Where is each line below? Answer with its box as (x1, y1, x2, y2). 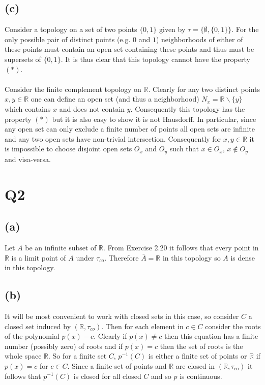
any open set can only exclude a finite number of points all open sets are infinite (5, 123, 255, 134)
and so (151, 370, 171, 381)
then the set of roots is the (160, 340, 243, 351)
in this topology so (162, 252, 221, 263)
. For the (231, 24, 259, 35)
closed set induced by (5, 320, 71, 331)
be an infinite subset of (25, 242, 97, 252)
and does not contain (59, 103, 125, 114)
